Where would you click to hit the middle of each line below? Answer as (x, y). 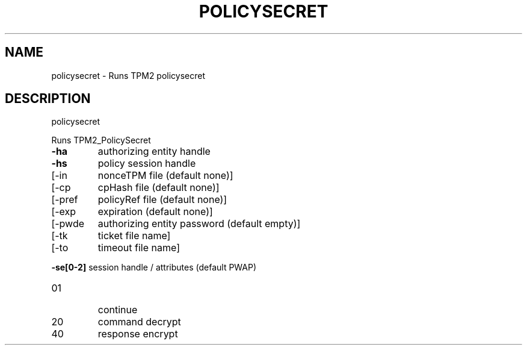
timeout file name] (139, 248)
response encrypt (138, 334)
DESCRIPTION (48, 99)
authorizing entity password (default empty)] (199, 224)
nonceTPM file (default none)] (165, 176)
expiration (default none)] (155, 212)
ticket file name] (134, 236)
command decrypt (139, 322)
